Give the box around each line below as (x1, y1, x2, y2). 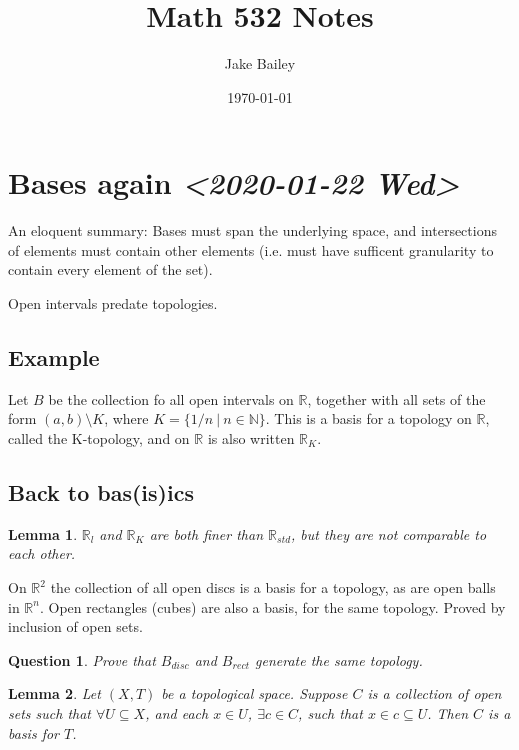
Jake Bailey (224, 53, 296, 74)
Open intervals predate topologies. (8, 293, 218, 314)
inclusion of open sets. (8, 616, 143, 637)
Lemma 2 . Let (8, 683, 101, 704)
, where (104, 408, 149, 429)
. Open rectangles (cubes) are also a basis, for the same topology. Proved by (39, 596, 506, 617)
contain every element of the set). (8, 259, 213, 280)
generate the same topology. (255, 649, 423, 670)
